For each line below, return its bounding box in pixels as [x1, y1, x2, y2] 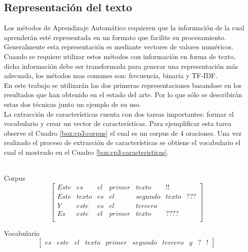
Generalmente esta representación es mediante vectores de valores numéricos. [4, 42, 233, 52]
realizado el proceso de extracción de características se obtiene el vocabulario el [4, 137, 241, 147]
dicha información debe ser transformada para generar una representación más [4, 61, 238, 71]
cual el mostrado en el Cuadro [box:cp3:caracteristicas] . [4, 147, 169, 157]
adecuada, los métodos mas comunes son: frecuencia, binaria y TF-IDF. [4, 70, 218, 81]
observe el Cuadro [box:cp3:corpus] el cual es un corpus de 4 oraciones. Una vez [4, 127, 242, 138]
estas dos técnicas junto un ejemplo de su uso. [4, 99, 141, 109]
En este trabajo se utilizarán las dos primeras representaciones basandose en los [4, 80, 242, 90]
